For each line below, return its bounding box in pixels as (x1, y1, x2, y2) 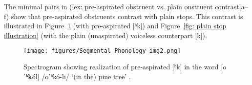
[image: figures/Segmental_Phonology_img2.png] (23, 47, 181, 55)
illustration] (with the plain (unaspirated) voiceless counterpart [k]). (4, 30, 207, 40)
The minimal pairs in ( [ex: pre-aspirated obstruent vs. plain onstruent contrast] (4, 1, 241, 11)
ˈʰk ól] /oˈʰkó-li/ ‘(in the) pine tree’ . (23, 71, 131, 81)
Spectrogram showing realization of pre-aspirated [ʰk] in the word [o (23, 62, 227, 72)
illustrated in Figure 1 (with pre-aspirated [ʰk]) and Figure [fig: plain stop (4, 21, 227, 31)
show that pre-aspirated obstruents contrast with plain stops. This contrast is (11, 11, 243, 21)
